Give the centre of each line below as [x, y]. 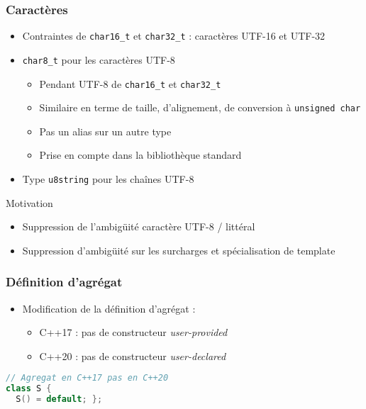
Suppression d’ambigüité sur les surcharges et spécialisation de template [179, 250]
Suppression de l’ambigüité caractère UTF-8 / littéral [139, 226]
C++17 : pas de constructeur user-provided [133, 332]
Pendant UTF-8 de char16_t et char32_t [130, 83]
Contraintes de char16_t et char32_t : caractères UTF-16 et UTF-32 [174, 36]
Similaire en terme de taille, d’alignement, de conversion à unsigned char [200, 107]
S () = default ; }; [59, 399]
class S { [29, 389]
